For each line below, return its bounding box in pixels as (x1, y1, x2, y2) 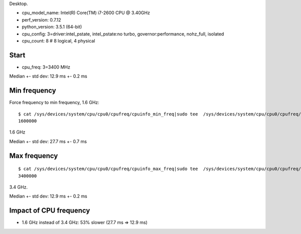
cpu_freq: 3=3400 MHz (22, 64, 70, 70)
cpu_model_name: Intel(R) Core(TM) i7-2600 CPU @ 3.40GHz (22, 10, 150, 16)
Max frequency (9, 151, 58, 160)
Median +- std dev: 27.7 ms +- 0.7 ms (9, 138, 87, 144)
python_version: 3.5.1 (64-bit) (22, 24, 82, 30)
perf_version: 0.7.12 (22, 16, 61, 22)
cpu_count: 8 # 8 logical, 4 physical (22, 37, 95, 43)
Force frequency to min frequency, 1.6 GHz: (9, 99, 100, 105)
